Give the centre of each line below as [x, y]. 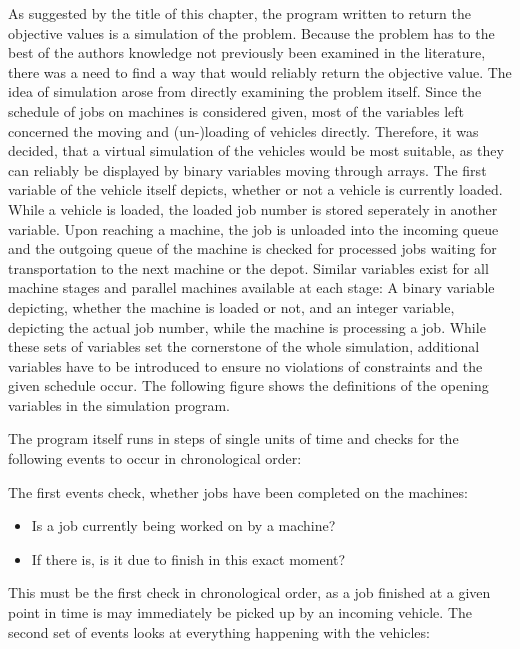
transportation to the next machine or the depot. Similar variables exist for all [248, 267]
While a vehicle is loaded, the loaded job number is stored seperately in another [253, 208]
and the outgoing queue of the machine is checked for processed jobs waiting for [252, 248]
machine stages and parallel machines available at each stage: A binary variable [251, 287]
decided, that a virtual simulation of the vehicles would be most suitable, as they [256, 150]
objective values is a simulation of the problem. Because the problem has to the [251, 32]
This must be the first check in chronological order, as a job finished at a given [249, 592]
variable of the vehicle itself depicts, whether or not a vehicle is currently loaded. [255, 189]
